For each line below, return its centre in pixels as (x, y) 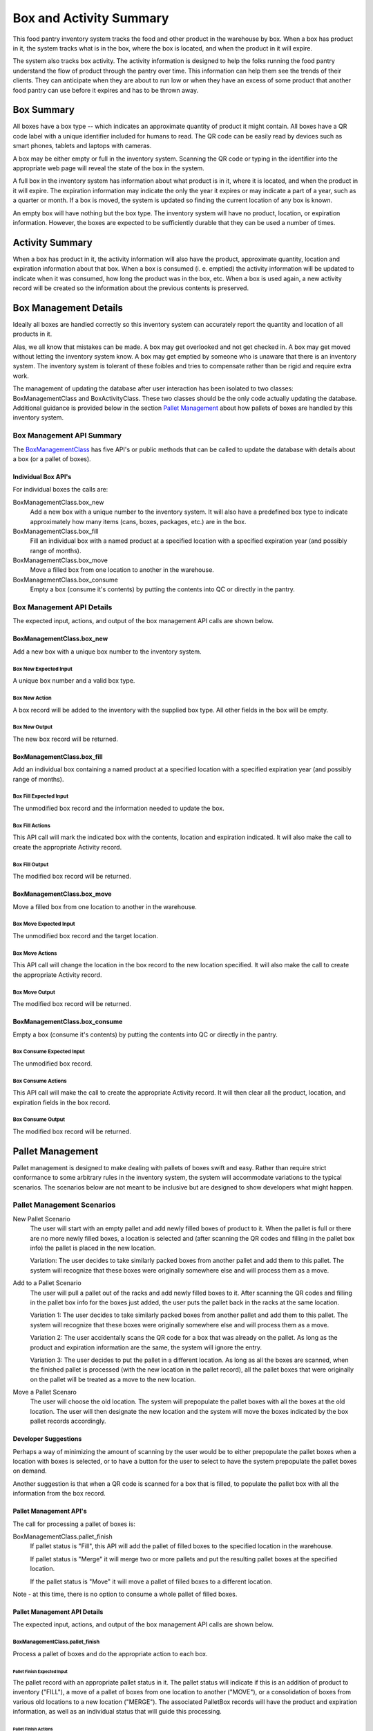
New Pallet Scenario (41, 1219)
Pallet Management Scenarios (64, 1205)
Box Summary (44, 110)
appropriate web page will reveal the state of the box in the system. (109, 168)
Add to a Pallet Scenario (47, 1283)
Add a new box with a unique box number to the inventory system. (107, 652)
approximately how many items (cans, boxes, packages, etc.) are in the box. (138, 521)
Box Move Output (34, 992)
